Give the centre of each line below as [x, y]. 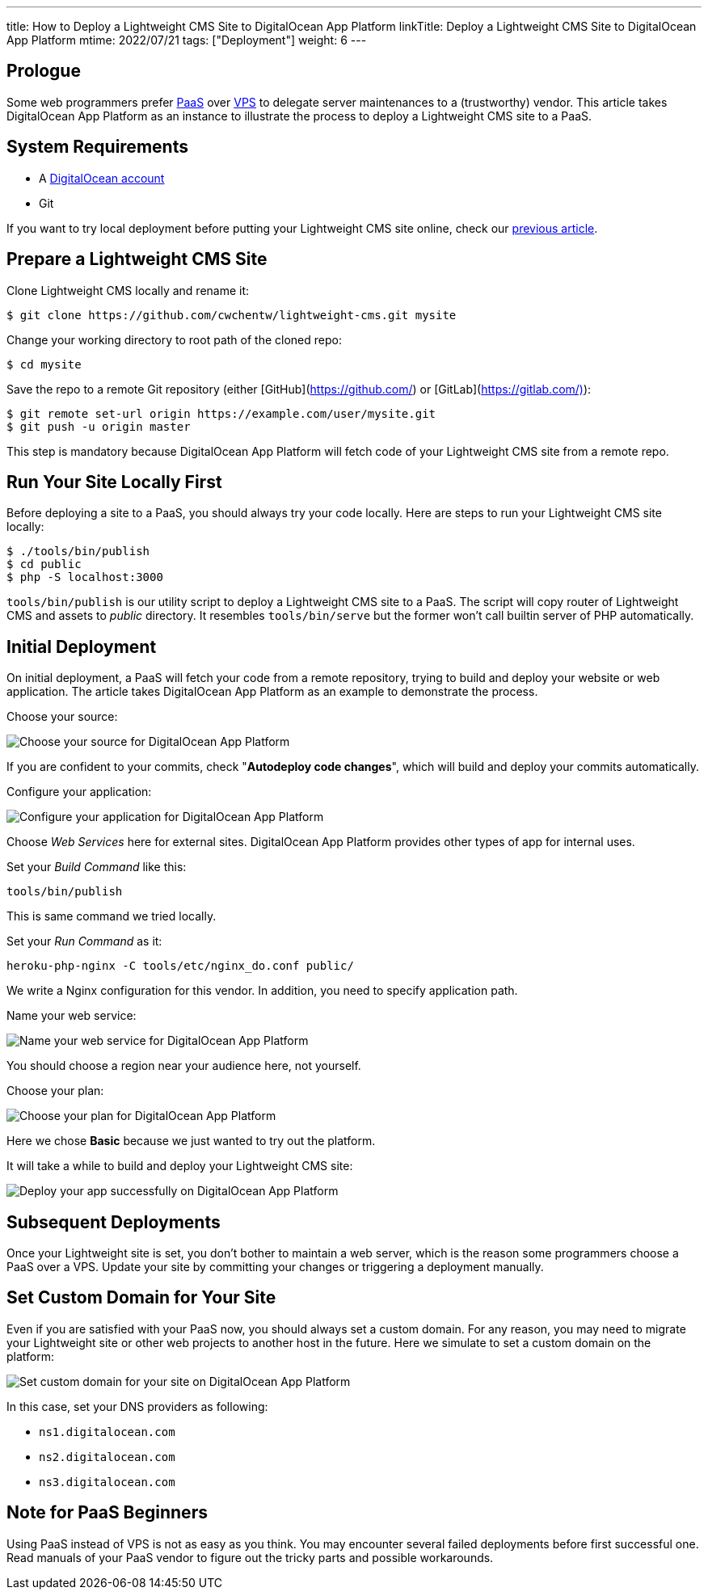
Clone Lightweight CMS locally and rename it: [128, 290]
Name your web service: [72, 1016]
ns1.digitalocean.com [107, 1432]
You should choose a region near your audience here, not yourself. [184, 1066]
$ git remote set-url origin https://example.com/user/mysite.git [221, 413]
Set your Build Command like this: [97, 867]
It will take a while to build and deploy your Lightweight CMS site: [180, 1166]
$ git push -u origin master [99, 426]
